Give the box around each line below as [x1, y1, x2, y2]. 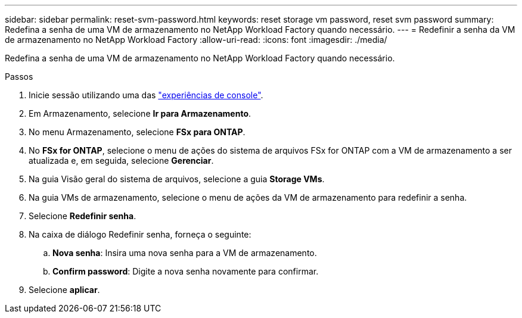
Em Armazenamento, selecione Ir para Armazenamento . [29, 108, 251, 119]
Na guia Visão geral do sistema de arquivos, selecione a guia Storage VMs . [29, 174, 325, 184]
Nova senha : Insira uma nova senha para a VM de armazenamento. [52, 248, 317, 258]
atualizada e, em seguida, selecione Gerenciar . [29, 155, 214, 166]
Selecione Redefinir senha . [29, 211, 136, 221]
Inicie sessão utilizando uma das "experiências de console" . [29, 90, 263, 100]
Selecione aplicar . [29, 285, 100, 295]
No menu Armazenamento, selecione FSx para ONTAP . [29, 127, 246, 137]
